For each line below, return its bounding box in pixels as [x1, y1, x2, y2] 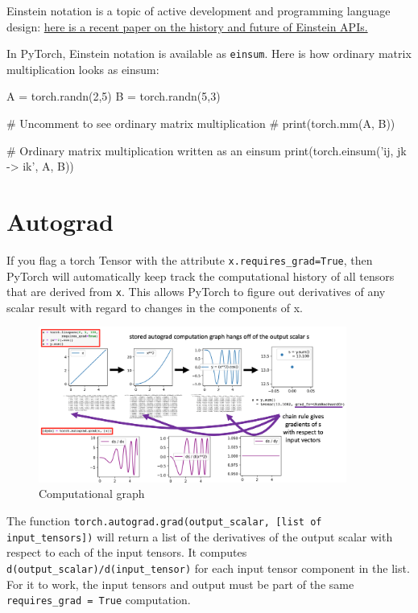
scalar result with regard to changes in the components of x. [6, 298, 303, 315]
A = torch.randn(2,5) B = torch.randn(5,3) [6, 88, 221, 105]
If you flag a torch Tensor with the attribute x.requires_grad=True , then [6, 251, 373, 268]
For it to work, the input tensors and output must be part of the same [6, 575, 354, 592]
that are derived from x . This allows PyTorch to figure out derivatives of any [6, 283, 386, 300]
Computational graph [39, 485, 145, 502]
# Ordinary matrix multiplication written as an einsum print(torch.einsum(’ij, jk [6, 142, 407, 158]
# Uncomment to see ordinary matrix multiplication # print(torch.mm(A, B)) [6, 115, 395, 132]
